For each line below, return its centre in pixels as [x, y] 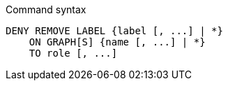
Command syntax [46, 9]
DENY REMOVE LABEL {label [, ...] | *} [114, 31]
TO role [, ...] [73, 53]
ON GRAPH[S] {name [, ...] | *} [117, 42]
